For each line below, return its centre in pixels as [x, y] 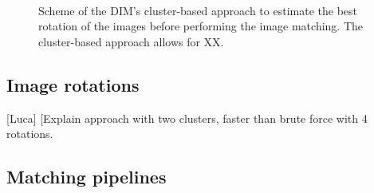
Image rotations [73, 84]
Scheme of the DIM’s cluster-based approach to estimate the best [198, 10]
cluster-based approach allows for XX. [131, 41]
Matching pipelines [87, 177]
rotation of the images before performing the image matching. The [201, 26]
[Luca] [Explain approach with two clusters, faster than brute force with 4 [187, 118]
